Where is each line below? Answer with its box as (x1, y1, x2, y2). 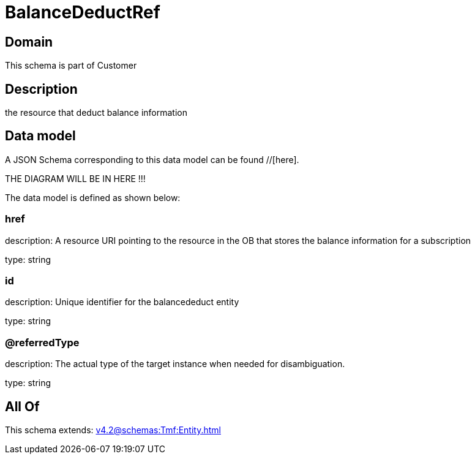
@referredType (5, 336, 80, 349)
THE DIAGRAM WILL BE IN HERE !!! (5, 173, 146, 184)
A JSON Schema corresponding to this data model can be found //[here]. (5, 154, 299, 165)
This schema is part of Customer (5, 60, 137, 71)
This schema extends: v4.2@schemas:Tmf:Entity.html (5, 424, 221, 435)
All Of (5, 398, 40, 414)
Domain (5, 34, 53, 50)
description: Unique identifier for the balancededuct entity (5, 297, 239, 308)
